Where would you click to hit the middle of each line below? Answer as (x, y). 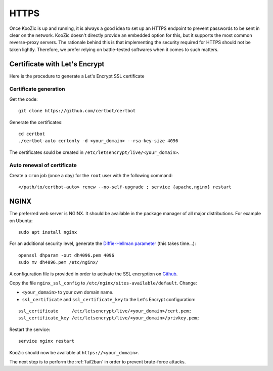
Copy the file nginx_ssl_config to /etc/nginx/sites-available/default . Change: (103, 283)
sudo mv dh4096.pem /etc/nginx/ (58, 262)
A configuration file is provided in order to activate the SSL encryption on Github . (94, 274)
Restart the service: (30, 329)
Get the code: (24, 99)
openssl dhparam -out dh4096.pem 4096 (66, 255)
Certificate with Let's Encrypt (57, 64)
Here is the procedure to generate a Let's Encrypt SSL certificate (77, 76)
